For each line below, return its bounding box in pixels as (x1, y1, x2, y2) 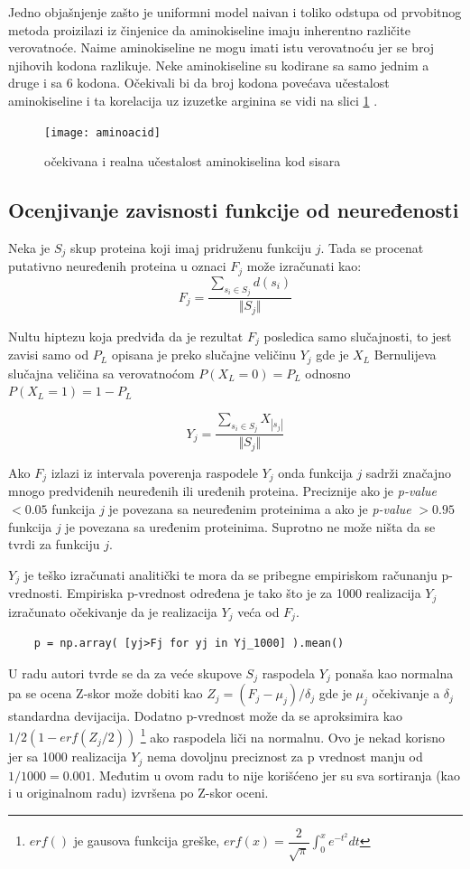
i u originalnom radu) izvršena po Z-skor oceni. (8, 783, 269, 802)
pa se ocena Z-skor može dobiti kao (8, 684, 203, 703)
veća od (237, 602, 280, 621)
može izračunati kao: (246, 257, 362, 276)
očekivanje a (372, 684, 440, 703)
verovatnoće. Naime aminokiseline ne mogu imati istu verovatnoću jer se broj (8, 38, 435, 57)
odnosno (305, 363, 351, 382)
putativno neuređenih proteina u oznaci (8, 257, 226, 276)
